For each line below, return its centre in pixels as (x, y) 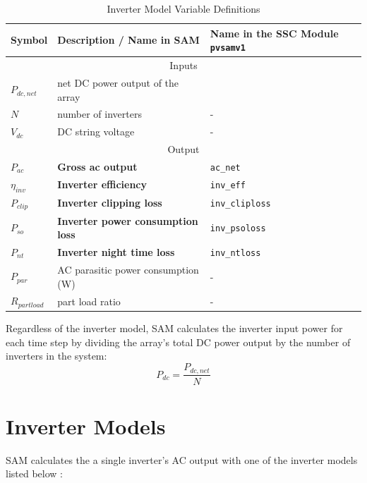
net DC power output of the (118, 82)
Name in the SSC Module (274, 33)
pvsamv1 (228, 48)
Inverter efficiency (102, 184)
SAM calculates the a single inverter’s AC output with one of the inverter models (182, 459)
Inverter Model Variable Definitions (183, 8)
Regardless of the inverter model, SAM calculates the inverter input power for (174, 328)
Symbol (29, 40)
